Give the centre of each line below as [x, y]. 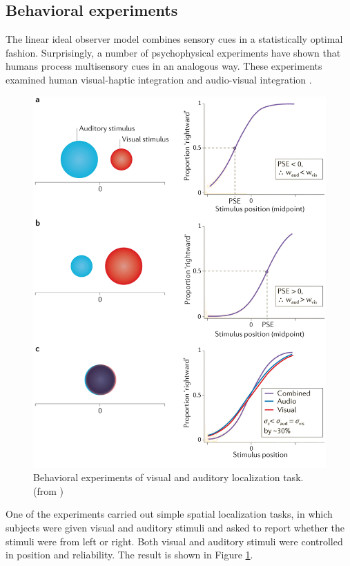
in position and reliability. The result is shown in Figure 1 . [129, 555]
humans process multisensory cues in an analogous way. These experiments [164, 66]
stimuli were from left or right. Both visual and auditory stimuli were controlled [174, 541]
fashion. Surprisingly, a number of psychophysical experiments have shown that [173, 52]
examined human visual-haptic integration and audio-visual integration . [159, 79]
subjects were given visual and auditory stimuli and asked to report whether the [175, 527]
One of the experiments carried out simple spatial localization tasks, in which [169, 514]
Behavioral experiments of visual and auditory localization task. [168, 477]
